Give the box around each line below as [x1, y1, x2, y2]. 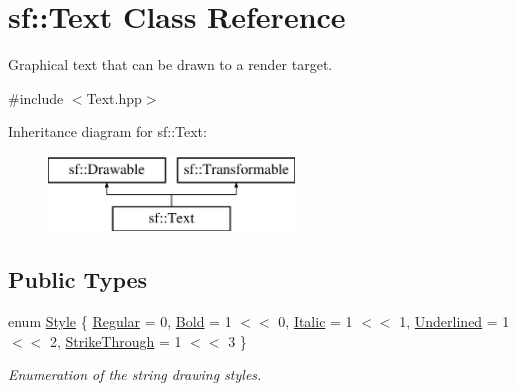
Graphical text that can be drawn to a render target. [8, 54, 333, 75]
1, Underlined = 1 [399, 311, 510, 332]
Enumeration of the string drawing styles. [8, 364, 262, 385]
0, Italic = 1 [278, 311, 353, 332]
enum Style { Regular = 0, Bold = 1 [8, 311, 232, 332]
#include [8, 87, 64, 108]
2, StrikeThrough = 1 [49, 330, 182, 351]
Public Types [8, 264, 148, 295]
